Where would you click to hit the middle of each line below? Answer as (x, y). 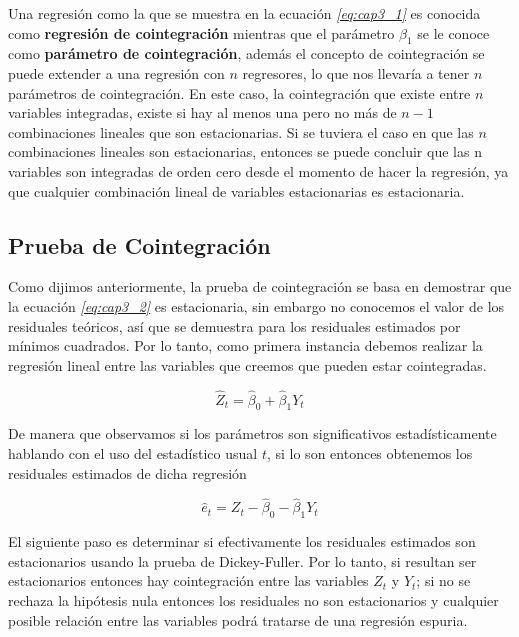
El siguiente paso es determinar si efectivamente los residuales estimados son (242, 541)
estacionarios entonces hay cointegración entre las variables (188, 580)
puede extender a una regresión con (116, 72)
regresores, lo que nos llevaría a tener (356, 72)
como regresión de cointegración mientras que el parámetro (201, 32)
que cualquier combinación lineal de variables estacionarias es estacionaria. (236, 190)
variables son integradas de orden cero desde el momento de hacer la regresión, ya (258, 170)
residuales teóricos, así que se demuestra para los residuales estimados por (234, 325)
